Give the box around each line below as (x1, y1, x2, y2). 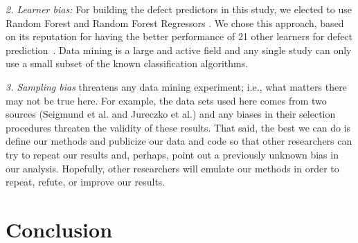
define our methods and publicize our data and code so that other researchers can (6, 134, 352, 148)
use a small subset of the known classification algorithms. (6, 56, 249, 71)
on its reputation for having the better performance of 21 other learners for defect (6, 29, 353, 44)
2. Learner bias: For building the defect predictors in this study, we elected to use (6, 2, 352, 16)
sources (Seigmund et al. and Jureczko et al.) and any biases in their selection (6, 107, 336, 121)
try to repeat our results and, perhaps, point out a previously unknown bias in (6, 147, 339, 161)
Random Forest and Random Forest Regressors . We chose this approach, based (6, 15, 344, 30)
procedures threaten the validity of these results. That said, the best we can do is (6, 120, 351, 134)
